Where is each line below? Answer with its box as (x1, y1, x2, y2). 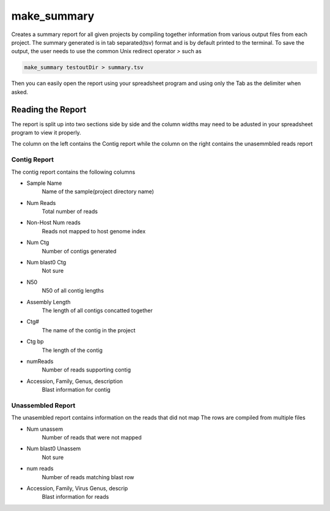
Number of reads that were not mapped (42, 434, 142, 441)
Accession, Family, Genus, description (26, 377, 123, 385)
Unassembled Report (11, 401, 76, 409)
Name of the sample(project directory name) (42, 188, 154, 195)
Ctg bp (26, 338, 44, 345)
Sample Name (26, 179, 62, 187)
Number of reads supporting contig (42, 366, 131, 373)
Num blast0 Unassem (26, 445, 81, 452)
